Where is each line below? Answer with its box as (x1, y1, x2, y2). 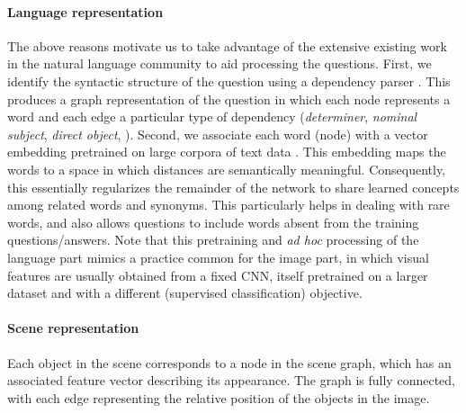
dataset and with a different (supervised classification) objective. (7, 283, 363, 302)
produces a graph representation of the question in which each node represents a (7, 89, 451, 108)
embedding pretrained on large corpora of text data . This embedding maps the (7, 142, 446, 161)
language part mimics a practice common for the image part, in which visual (7, 247, 429, 266)
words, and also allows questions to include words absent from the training (7, 212, 419, 231)
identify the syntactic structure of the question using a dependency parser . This (7, 71, 451, 90)
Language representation (7, 2, 164, 21)
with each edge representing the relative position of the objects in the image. (7, 388, 430, 407)
